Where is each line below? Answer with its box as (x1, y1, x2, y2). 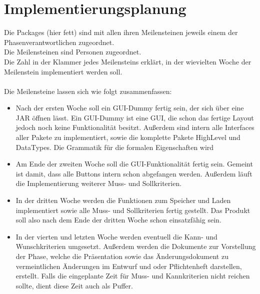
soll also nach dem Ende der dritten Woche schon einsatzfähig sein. (15, 214, 221, 225)
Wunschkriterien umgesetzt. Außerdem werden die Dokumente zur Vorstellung (15, 241, 256, 251)
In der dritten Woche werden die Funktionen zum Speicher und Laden (15, 195, 231, 205)
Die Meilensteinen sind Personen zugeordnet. (4, 46, 141, 57)
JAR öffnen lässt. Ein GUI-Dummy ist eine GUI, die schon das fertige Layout (15, 112, 254, 122)
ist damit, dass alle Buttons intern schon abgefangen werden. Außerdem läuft (15, 168, 252, 178)
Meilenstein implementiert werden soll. (4, 66, 122, 76)
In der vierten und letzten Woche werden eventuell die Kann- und (15, 231, 217, 241)
